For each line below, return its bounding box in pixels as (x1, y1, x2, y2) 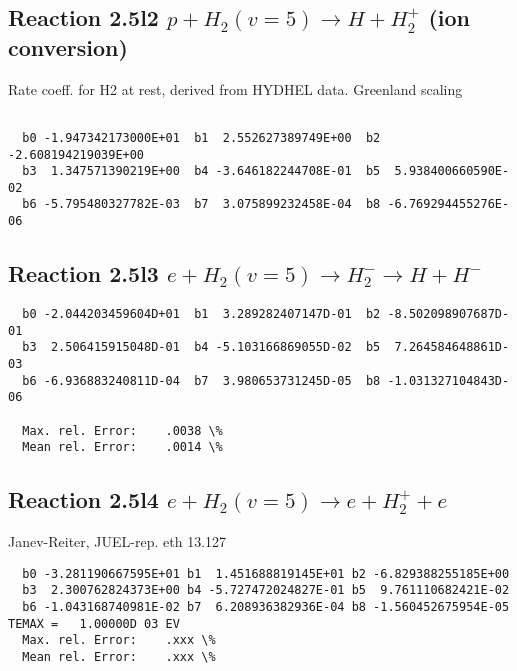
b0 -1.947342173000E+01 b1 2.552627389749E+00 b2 (22, 130, 381, 145)
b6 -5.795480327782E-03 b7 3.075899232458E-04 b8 (22, 197, 381, 212)
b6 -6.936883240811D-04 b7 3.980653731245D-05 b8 (22, 373, 381, 388)
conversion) (8, 31, 128, 62)
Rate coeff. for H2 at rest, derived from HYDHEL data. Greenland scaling (8, 78, 463, 99)
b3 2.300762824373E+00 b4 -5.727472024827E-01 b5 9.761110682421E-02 (22, 583, 510, 598)
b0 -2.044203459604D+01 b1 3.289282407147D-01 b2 (22, 306, 381, 321)
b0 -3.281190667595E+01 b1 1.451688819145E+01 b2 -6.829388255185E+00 (22, 566, 510, 581)
